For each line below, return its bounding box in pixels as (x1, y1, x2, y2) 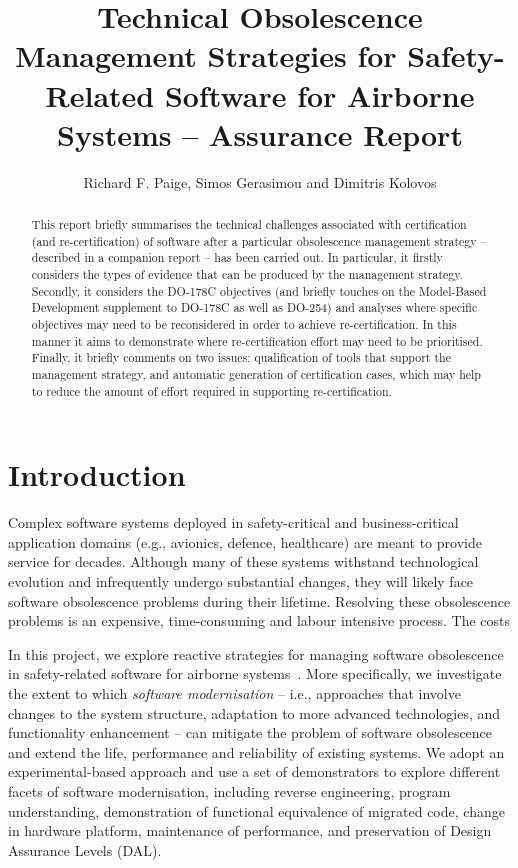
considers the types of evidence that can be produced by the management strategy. (31, 266, 463, 283)
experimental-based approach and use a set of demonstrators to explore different (8, 761, 501, 782)
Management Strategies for (15, 35, 397, 76)
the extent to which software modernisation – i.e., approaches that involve (8, 682, 461, 703)
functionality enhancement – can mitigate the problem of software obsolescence (8, 722, 493, 743)
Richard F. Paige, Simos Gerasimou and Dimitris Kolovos (83, 171, 437, 192)
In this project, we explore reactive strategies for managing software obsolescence (8, 643, 504, 664)
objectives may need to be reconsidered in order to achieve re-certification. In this (31, 316, 457, 333)
